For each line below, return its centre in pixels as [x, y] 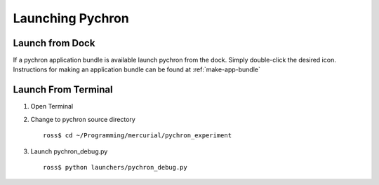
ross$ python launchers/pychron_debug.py [115, 167]
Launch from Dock [54, 43]
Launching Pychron [71, 18]
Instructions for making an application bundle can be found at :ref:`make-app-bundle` [137, 69]
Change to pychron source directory [83, 119]
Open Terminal [52, 107]
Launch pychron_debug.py [69, 151]
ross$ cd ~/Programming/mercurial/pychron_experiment [137, 136]
